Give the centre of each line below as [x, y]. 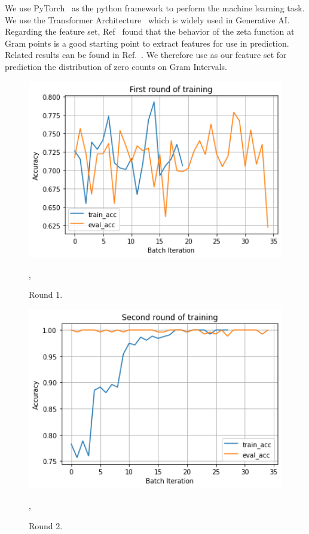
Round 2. [46, 525]
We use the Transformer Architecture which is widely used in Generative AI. [147, 19]
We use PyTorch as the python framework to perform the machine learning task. [155, 8]
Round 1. [46, 295]
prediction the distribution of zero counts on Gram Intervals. [116, 66]
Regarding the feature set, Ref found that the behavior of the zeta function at [150, 31]
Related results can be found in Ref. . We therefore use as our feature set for [146, 55]
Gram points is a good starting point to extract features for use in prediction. [147, 43]
